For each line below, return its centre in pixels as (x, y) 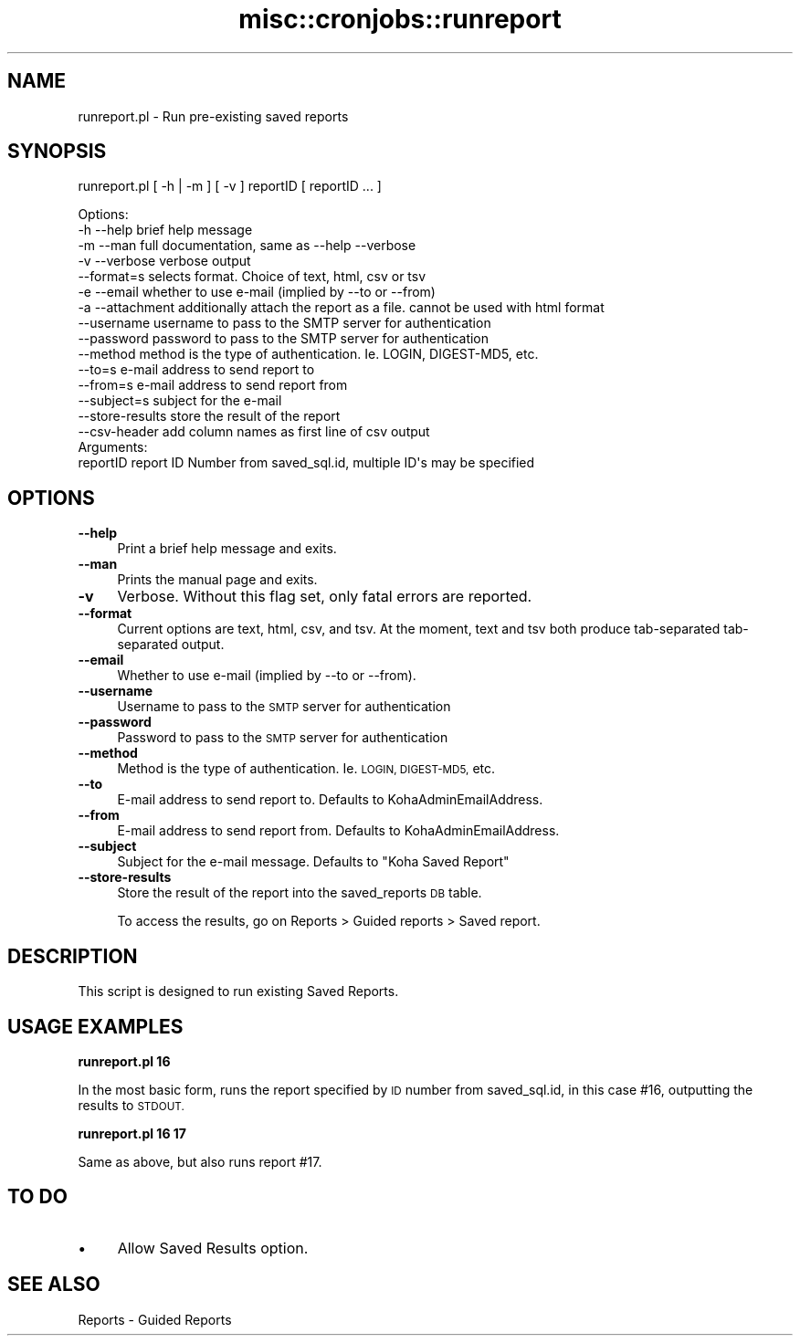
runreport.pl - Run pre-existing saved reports (213, 116)
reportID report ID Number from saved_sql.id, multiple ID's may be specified (306, 463)
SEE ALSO (54, 1285)
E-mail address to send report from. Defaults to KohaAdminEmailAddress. (338, 831)
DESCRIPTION (73, 956)
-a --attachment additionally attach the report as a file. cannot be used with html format (341, 308)
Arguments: (113, 447)
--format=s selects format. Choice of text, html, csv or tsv (252, 277)
